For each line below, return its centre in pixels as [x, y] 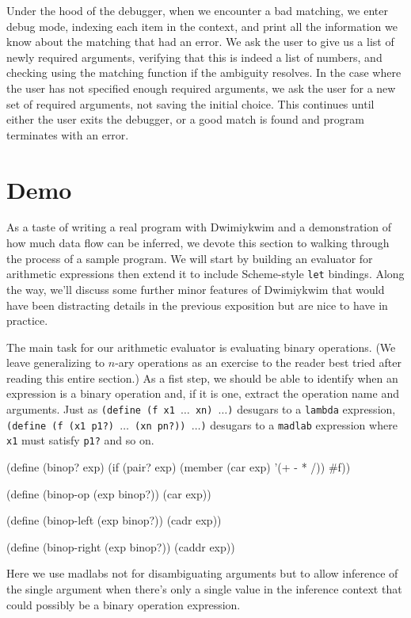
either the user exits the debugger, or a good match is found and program [185, 119]
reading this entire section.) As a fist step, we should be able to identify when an [202, 378]
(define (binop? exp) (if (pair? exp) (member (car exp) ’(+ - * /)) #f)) [179, 467]
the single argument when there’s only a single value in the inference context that [204, 589]
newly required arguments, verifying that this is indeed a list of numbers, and [194, 57]
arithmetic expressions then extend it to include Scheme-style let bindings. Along [205, 274]
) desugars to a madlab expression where [299, 424]
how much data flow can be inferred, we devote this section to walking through [198, 243]
